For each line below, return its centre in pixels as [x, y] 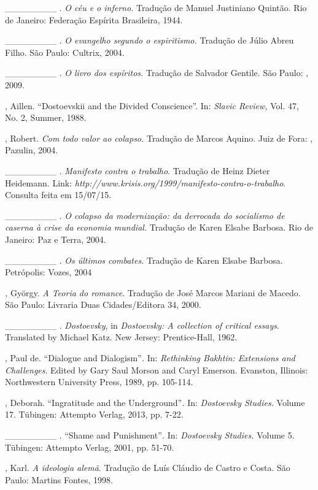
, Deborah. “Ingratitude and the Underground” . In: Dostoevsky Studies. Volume [155, 402]
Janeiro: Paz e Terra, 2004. [56, 239]
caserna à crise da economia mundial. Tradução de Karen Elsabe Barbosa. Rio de [159, 227]
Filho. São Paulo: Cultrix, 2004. [65, 52]
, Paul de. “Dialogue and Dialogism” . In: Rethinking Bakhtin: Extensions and [150, 358]
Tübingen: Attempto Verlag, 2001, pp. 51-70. [90, 447]
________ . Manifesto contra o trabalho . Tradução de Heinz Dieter [138, 170]
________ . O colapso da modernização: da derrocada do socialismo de [145, 215]
